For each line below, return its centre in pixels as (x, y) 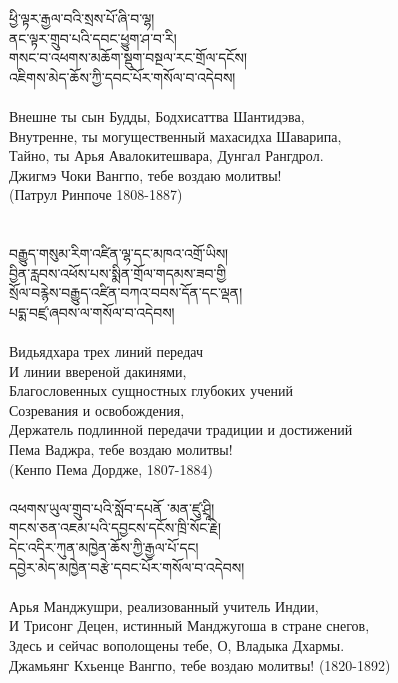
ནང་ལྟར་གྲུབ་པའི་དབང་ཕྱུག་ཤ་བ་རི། (93, 37)
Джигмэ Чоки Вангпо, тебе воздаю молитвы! (145, 174)
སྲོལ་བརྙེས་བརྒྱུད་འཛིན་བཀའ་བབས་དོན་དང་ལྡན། (126, 292)
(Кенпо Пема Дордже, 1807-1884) (111, 468)
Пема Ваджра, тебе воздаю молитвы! (121, 449)
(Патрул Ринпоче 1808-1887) (96, 194)
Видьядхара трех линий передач (106, 351)
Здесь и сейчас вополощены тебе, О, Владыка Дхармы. (177, 645)
